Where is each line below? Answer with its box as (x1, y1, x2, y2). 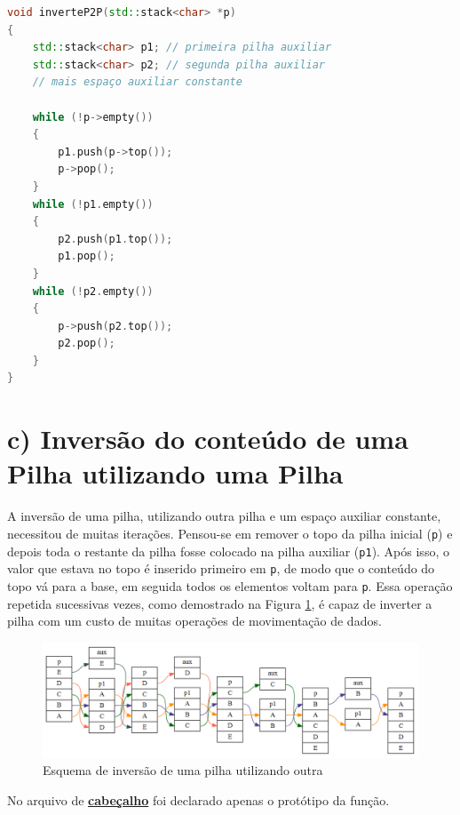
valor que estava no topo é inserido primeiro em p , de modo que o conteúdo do (7, 559, 435, 578)
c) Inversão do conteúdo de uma (7, 420, 408, 457)
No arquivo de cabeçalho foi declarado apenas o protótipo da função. (7, 790, 390, 809)
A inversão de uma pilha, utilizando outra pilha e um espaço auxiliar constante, (7, 507, 441, 525)
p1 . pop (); (58, 250, 115, 263)
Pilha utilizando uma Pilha (7, 455, 344, 491)
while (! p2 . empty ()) (32, 284, 154, 298)
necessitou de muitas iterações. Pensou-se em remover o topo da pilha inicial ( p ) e (7, 523, 453, 542)
